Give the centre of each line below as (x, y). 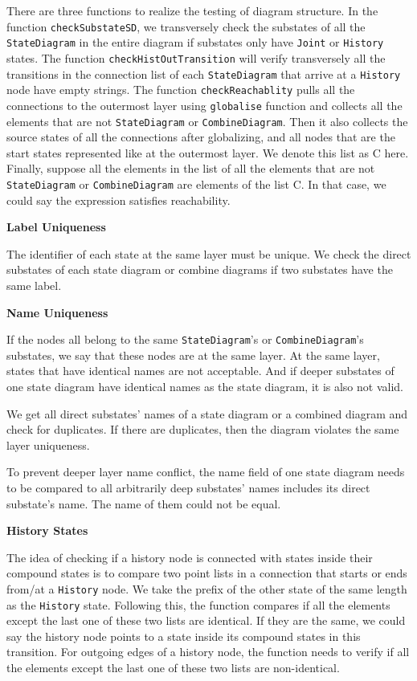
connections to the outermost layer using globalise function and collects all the (204, 105)
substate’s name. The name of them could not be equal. (144, 503)
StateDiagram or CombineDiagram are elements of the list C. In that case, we (196, 184)
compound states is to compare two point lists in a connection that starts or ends (207, 573)
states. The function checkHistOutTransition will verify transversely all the (196, 57)
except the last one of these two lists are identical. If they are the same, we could (206, 620)
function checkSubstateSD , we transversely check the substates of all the (186, 26)
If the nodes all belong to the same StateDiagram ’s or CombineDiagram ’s (185, 339)
